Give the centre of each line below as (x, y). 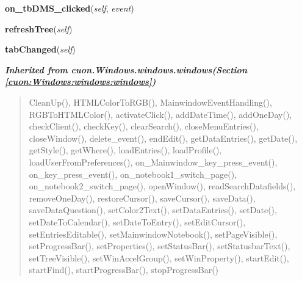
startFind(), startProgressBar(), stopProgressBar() (124, 270)
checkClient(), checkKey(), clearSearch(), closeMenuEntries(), (144, 126)
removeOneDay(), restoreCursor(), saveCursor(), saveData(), (142, 198)
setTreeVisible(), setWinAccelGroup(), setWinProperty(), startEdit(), (159, 257)
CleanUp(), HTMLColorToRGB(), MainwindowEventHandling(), (150, 102)
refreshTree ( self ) (39, 28)
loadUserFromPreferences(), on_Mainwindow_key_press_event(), (153, 162)
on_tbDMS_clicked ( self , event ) (70, 8)
